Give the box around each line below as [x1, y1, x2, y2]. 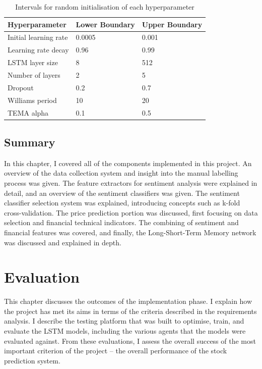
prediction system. [4, 355, 60, 365]
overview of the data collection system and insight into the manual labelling [4, 168, 238, 178]
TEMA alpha [8, 107, 49, 118]
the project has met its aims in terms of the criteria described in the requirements [4, 305, 257, 316]
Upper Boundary [142, 19, 203, 29]
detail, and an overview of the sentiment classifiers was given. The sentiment [4, 187, 240, 198]
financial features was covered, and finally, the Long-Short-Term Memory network [4, 227, 256, 237]
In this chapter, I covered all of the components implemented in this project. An [4, 157, 252, 168]
